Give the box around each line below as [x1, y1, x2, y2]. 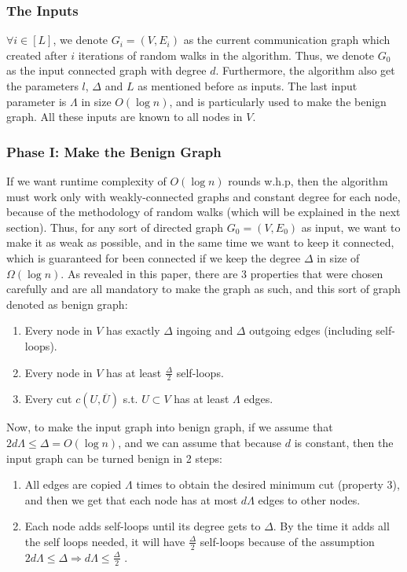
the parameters [6, 78, 79, 93]
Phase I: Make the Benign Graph [6, 141, 222, 161]
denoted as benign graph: [6, 295, 128, 312]
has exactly [106, 322, 160, 339]
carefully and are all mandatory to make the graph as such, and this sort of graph [6, 280, 401, 297]
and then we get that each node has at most [24, 491, 238, 508]
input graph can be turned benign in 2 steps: [6, 449, 222, 466]
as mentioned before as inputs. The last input [137, 78, 357, 93]
